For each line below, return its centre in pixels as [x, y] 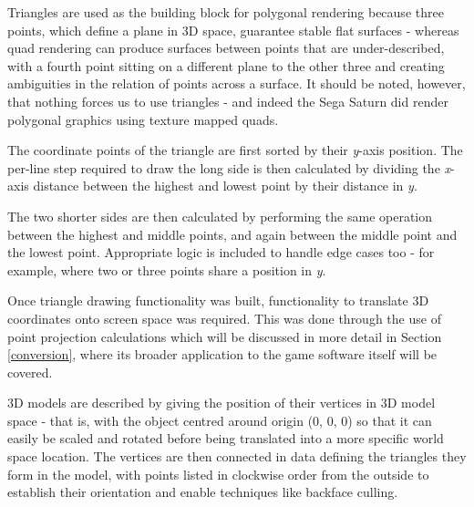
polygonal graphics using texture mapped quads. [143, 119]
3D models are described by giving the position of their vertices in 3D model [222, 403]
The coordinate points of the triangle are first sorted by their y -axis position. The [235, 150]
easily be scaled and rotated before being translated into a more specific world [226, 438]
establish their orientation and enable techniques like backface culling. [203, 492]
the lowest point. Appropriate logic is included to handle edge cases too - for [221, 252]
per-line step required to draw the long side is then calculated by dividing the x [229, 167]
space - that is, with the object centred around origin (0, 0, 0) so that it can [220, 420]
